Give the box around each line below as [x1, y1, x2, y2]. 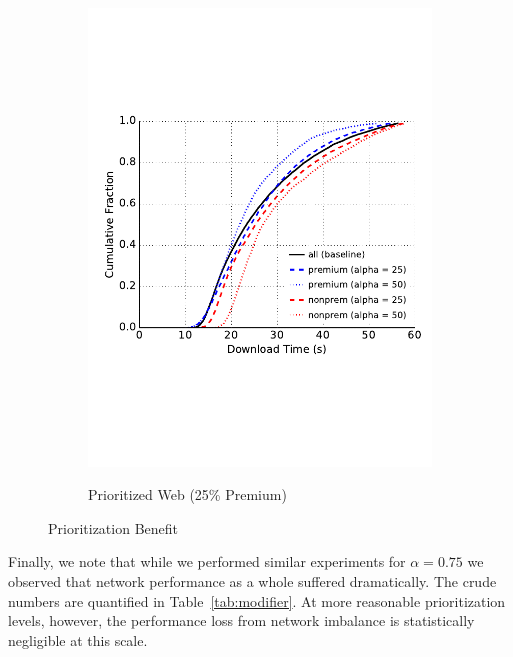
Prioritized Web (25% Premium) [88, 484, 287, 505]
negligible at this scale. [8, 629, 148, 650]
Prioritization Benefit [48, 517, 178, 538]
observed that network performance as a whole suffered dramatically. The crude [8, 571, 497, 592]
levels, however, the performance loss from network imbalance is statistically [8, 610, 475, 631]
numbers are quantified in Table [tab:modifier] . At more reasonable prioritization [8, 590, 506, 611]
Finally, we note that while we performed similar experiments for [8, 551, 406, 572]
